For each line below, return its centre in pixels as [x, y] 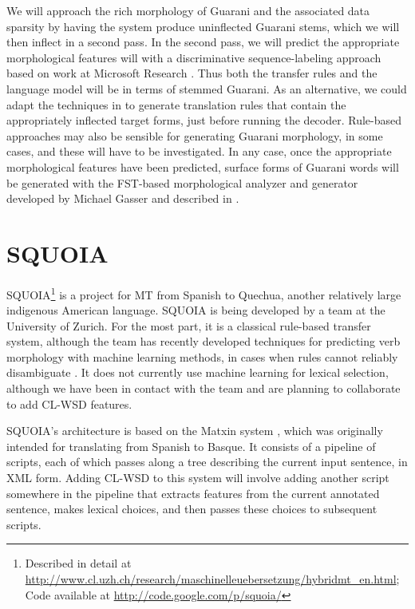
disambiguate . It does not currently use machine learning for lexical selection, [198, 372]
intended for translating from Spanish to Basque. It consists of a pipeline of [191, 446]
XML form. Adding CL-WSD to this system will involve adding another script [198, 478]
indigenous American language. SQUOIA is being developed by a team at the [196, 310]
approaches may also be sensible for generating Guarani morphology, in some [195, 135]
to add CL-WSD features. [69, 403]
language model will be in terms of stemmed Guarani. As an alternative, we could [207, 88]
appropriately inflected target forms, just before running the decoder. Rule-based [204, 120]
